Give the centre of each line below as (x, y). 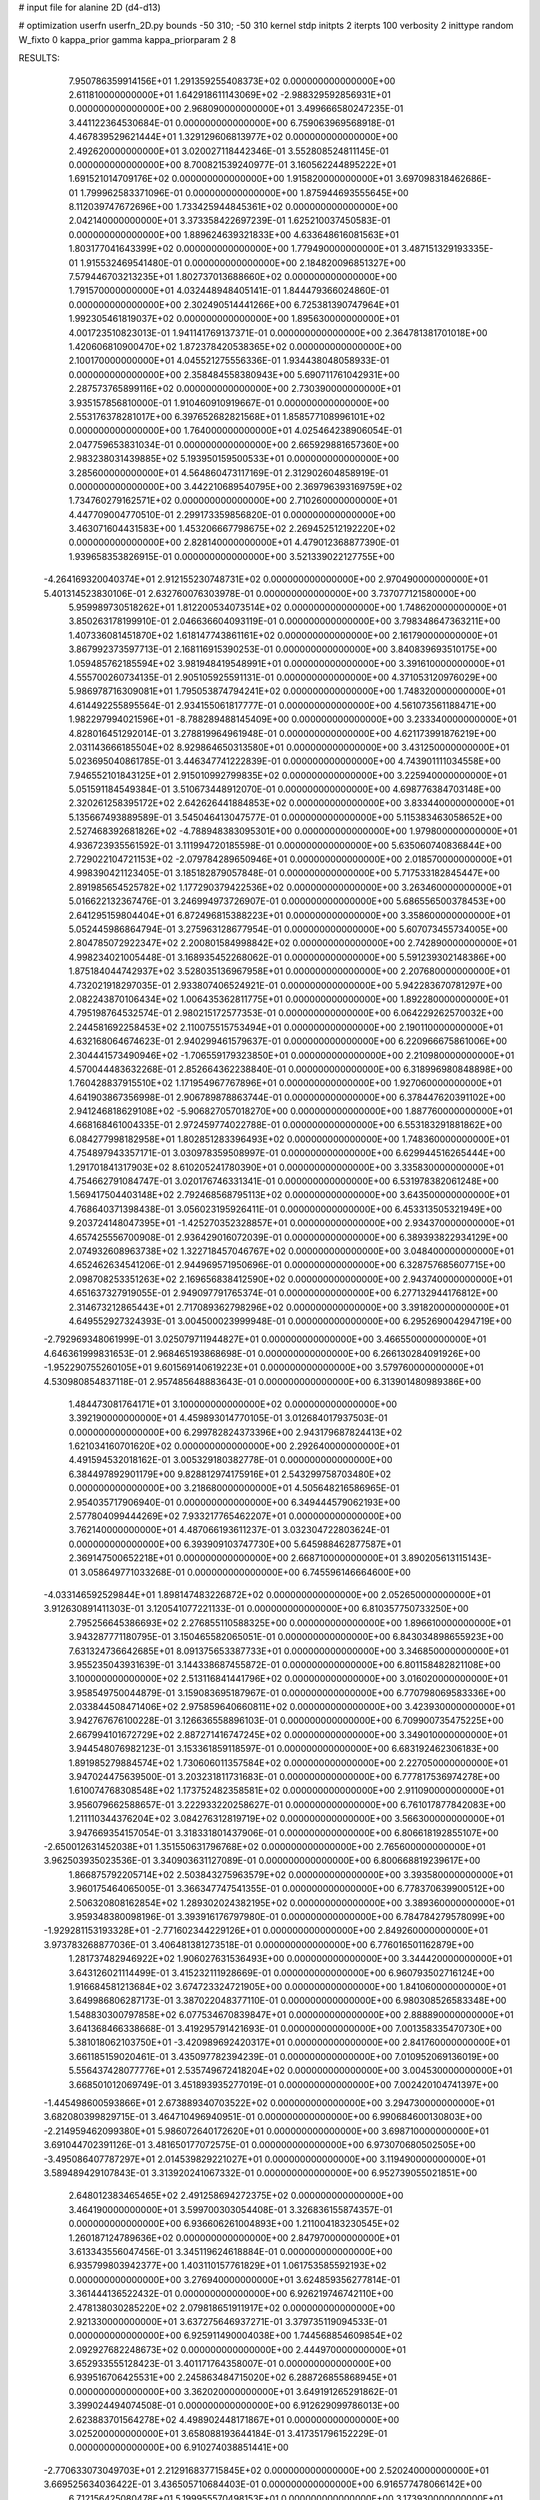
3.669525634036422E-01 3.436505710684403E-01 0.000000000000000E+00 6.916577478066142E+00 (263, 2484)
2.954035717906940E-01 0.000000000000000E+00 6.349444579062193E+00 (234, 1502)
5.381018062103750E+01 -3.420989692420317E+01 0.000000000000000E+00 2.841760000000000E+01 (289, 2042)
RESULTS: (39, 58)
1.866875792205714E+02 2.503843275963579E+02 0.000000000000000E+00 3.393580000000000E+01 (291, 1874)
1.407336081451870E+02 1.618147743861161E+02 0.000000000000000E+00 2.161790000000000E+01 (283, 635)
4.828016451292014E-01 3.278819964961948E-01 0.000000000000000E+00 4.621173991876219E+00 (282, 733)
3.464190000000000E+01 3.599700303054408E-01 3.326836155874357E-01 (231, 2209)
